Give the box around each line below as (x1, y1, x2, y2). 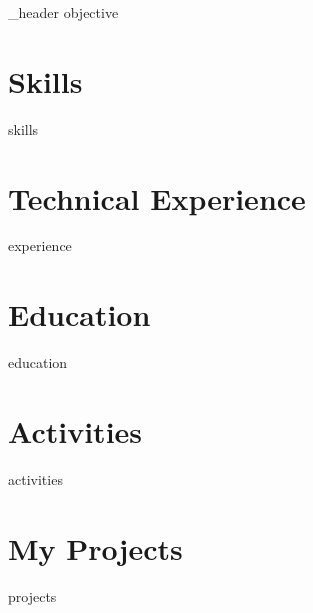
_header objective (8, 2, 119, 22)
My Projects (8, 527, 183, 568)
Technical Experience (8, 177, 306, 218)
